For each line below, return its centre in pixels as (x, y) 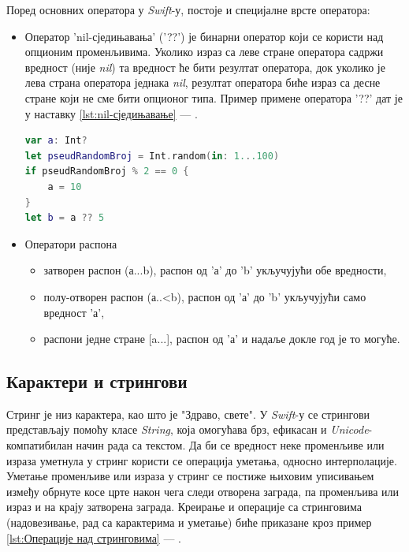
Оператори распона (71, 243)
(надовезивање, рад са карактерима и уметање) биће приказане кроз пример (189, 522)
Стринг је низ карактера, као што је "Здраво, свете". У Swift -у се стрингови (188, 414)
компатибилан (39, 445)
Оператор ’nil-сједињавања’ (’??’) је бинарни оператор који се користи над (204, 36)
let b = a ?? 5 (65, 218)
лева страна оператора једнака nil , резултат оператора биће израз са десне (203, 82)
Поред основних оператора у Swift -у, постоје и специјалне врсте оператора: (188, 9)
